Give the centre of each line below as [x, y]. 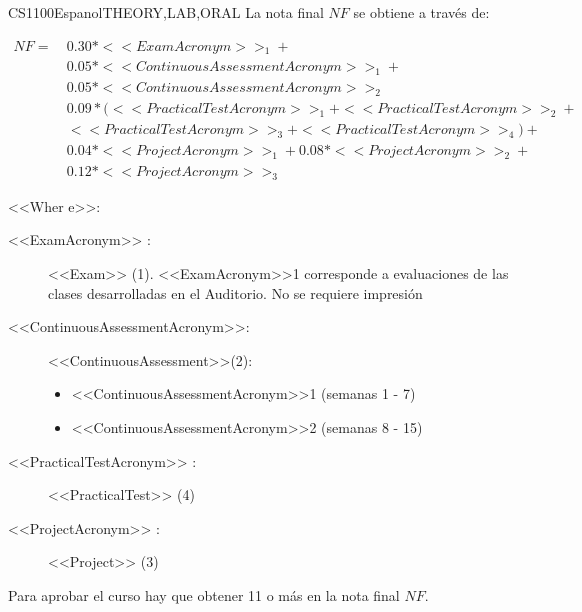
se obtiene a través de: [421, 12]
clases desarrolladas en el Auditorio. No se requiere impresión [235, 292]
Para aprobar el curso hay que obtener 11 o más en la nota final [204, 594]
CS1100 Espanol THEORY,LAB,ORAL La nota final [166, 12]
